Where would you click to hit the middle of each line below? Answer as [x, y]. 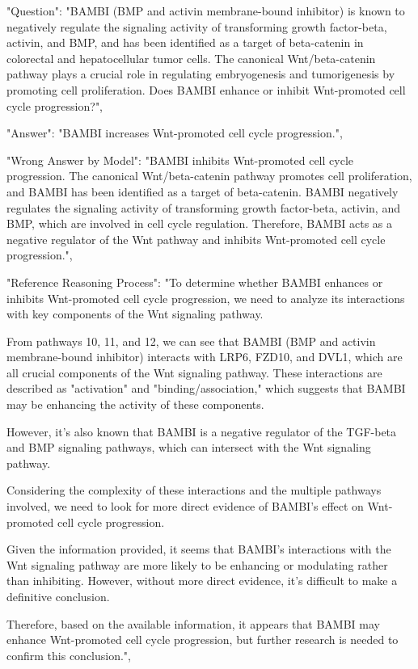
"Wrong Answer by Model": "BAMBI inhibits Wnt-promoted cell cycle [180, 160]
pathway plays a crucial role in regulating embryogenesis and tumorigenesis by [201, 74]
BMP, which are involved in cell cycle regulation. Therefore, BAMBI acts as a [200, 223]
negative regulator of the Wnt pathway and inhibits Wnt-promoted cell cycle [196, 239]
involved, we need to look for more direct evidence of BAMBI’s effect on [185, 506]
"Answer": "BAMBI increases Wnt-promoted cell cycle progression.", [175, 133]
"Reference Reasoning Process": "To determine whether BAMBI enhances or [195, 282]
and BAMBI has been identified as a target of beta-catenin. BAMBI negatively [203, 191]
